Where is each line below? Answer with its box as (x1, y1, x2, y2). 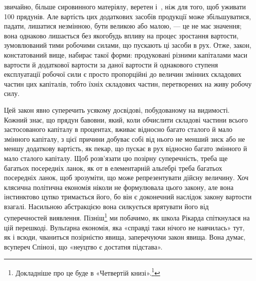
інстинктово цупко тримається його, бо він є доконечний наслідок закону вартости (4, 191, 252, 202)
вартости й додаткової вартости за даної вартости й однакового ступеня (4, 59, 218, 69)
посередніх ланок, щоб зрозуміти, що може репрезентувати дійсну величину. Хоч (4, 172, 249, 183)
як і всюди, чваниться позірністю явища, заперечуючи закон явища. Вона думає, (4, 232, 246, 242)
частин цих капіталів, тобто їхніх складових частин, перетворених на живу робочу (4, 78, 252, 89)
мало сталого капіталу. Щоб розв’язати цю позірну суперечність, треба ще (4, 153, 228, 163)
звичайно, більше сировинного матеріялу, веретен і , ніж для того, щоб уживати (4, 1, 246, 11)
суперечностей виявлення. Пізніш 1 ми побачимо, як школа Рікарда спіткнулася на (4, 211, 250, 223)
